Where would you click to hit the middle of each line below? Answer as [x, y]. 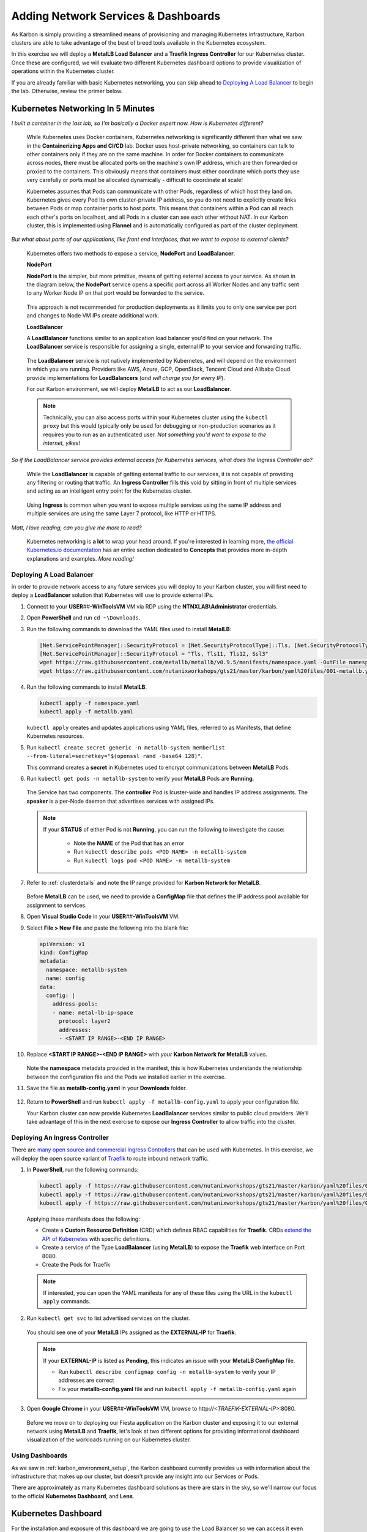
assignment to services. [57, 905]
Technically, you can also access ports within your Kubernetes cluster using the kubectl [156, 417]
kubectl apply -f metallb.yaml [87, 712]
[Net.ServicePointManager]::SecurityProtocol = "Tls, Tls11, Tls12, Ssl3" [154, 654]
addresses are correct [86, 1380]
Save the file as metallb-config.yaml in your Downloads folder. [107, 1088]
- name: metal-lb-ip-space [93, 1012]
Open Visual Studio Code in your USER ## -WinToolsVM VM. [103, 917]
